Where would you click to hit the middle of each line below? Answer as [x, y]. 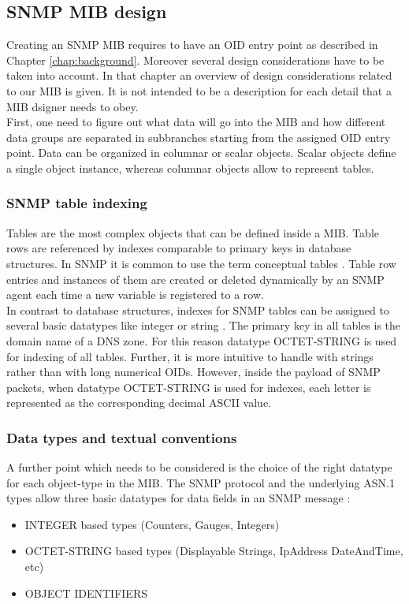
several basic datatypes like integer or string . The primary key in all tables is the [203, 325]
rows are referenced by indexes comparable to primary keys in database [179, 248]
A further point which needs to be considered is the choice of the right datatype [199, 467]
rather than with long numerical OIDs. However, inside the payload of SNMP [193, 372]
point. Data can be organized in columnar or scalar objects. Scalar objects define [201, 153]
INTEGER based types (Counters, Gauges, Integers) [152, 524]
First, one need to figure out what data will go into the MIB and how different [196, 122]
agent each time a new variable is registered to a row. [135, 295]
